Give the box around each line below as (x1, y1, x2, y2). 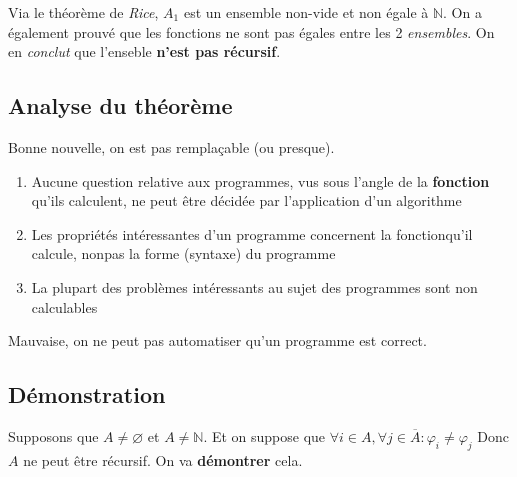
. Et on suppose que (203, 425, 326, 446)
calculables (31, 296, 98, 317)
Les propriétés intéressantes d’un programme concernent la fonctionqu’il (31, 223, 473, 244)
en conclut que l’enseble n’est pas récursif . (8, 41, 281, 62)
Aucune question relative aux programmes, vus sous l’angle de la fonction (31, 170, 490, 191)
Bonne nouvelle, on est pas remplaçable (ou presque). (8, 136, 335, 157)
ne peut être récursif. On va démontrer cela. (23, 449, 303, 470)
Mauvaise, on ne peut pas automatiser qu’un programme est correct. (8, 330, 427, 351)
